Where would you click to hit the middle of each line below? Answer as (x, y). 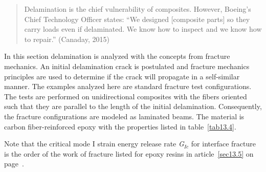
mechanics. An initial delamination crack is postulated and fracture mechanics (127, 66)
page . (14, 164)
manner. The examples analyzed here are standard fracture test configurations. (128, 86)
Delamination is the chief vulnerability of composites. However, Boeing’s (138, 9)
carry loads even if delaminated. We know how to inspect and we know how (143, 29)
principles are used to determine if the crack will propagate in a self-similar (122, 76)
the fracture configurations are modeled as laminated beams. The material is (124, 116)
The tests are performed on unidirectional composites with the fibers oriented (126, 96)
